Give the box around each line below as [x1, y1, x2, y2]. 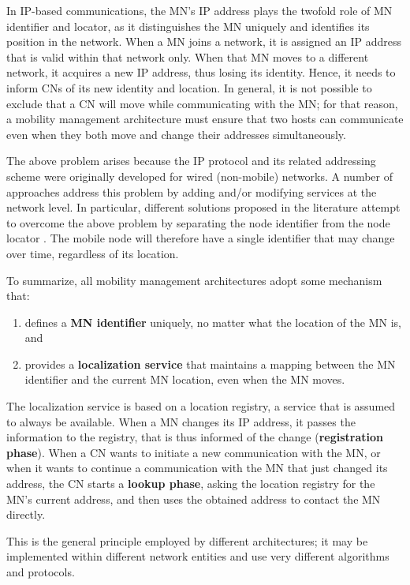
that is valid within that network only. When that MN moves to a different [6, 48, 369, 65]
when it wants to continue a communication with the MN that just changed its [6, 459, 388, 476]
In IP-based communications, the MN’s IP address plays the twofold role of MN [6, 2, 393, 18]
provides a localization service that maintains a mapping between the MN [24, 355, 396, 372]
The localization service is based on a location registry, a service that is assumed [6, 398, 396, 414]
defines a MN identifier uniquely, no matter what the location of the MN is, [24, 313, 401, 330]
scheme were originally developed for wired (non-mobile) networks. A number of [6, 167, 393, 184]
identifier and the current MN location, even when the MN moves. [24, 371, 345, 388]
